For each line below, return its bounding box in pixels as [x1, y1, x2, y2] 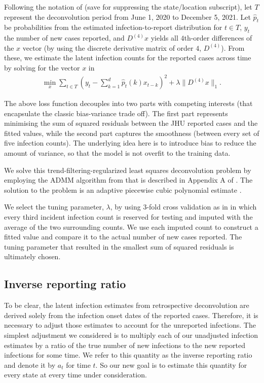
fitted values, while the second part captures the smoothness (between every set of [4, 127, 259, 138]
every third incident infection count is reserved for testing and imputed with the [4, 212, 253, 222]
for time [66, 359, 91, 370]
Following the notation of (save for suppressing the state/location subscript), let [4, 2, 252, 12]
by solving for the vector [4, 62, 80, 73]
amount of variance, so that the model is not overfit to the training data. [4, 148, 231, 158]
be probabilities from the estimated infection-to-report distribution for [4, 22, 222, 32]
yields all [150, 32, 178, 43]
